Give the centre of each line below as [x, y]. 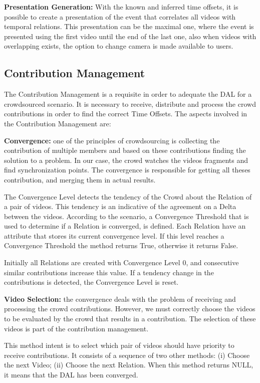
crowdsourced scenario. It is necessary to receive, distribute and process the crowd [130, 104]
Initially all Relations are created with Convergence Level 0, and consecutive [121, 262]
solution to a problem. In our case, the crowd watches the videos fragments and [126, 160]
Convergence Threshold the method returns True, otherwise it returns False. [121, 245]
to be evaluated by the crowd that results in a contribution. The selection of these [130, 319]
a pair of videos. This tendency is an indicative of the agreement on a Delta [120, 206]
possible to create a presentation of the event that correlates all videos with [120, 16]
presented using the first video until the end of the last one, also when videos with [130, 36]
